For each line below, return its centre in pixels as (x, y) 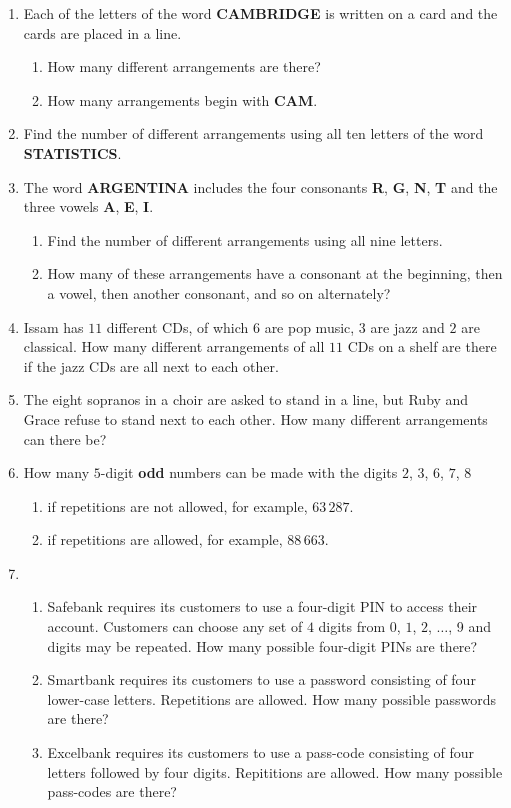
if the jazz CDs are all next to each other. (151, 365)
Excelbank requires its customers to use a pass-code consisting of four (261, 752)
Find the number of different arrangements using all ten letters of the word (253, 133)
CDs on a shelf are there (422, 346)
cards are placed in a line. (102, 32)
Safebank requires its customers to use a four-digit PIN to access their (262, 606)
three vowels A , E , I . (88, 206)
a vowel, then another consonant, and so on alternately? (219, 292)
